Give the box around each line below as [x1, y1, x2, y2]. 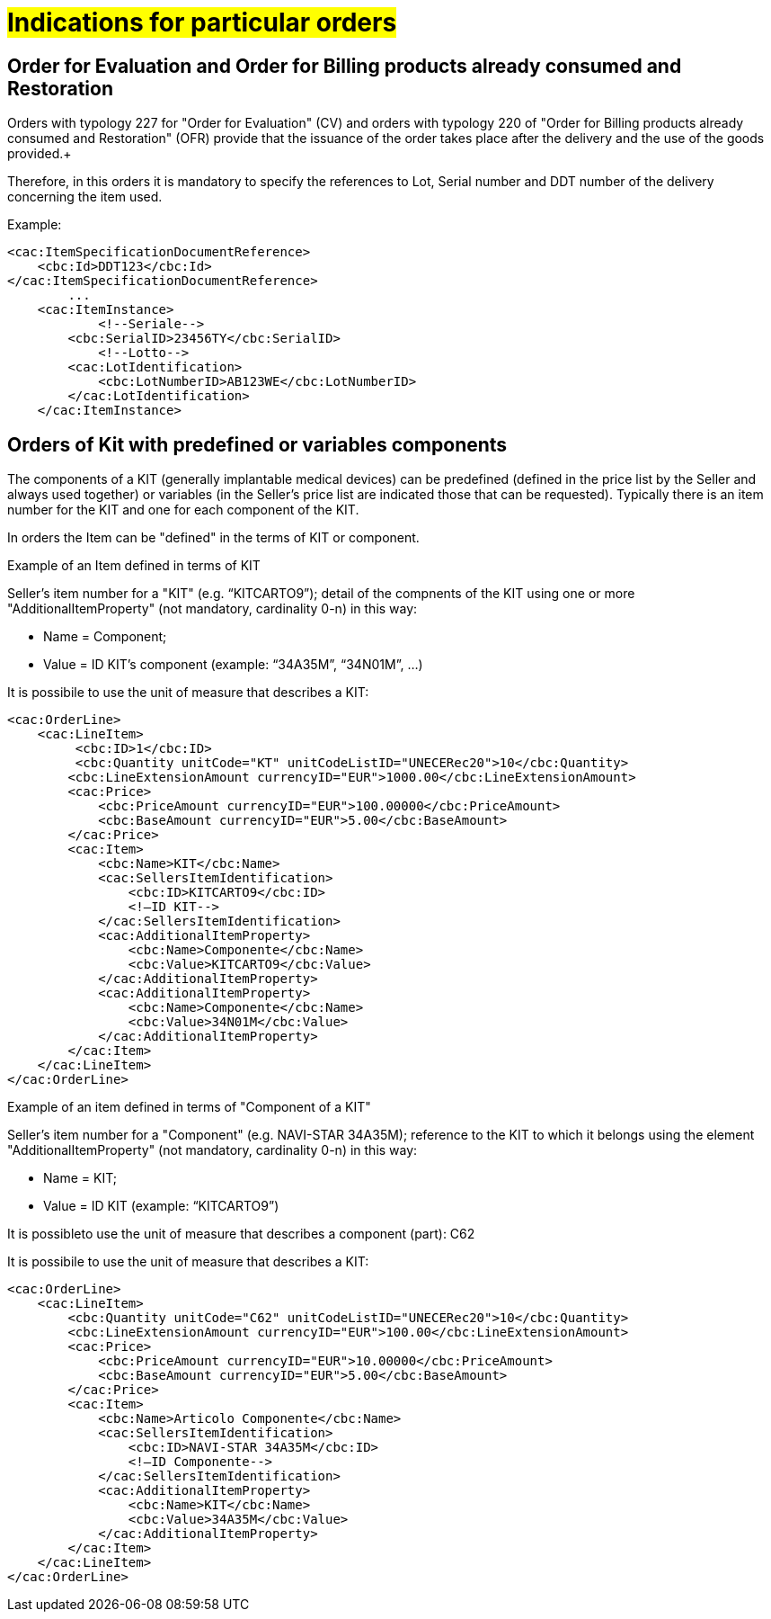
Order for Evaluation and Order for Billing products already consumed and [7, 54, 682, 77]
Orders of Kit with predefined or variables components [7, 433, 508, 456]
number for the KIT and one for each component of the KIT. [7, 502, 359, 518]
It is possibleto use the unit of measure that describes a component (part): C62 [7, 1226, 475, 1242]
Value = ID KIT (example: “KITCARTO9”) [43, 1198, 279, 1214]
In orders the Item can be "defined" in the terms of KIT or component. [7, 530, 420, 546]
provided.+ [7, 146, 72, 162]
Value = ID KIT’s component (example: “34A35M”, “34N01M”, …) [43, 657, 423, 673]
